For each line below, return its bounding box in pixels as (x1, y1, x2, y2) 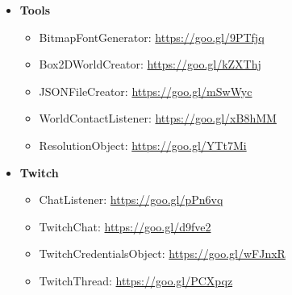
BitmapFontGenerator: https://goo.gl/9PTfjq (39, 28, 265, 45)
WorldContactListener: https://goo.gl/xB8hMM (39, 110, 277, 127)
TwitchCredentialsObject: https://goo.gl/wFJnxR (39, 245, 286, 262)
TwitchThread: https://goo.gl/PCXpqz (39, 272, 233, 289)
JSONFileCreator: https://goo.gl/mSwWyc (39, 82, 252, 99)
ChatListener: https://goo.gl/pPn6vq (39, 191, 223, 208)
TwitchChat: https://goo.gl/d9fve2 (39, 218, 211, 235)
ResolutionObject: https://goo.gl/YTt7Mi (39, 136, 247, 153)
